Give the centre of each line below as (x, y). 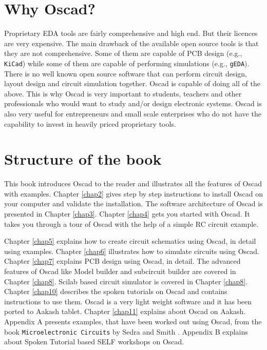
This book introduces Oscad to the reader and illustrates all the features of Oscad (133, 183)
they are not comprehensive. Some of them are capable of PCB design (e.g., (123, 53)
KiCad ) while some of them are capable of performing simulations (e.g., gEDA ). (127, 63)
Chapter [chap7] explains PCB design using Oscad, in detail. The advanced (122, 261)
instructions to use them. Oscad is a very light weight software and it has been (128, 301)
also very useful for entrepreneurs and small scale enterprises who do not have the (133, 113)
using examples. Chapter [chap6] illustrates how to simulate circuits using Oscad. (132, 251)
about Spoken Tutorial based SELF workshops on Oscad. (94, 342)
